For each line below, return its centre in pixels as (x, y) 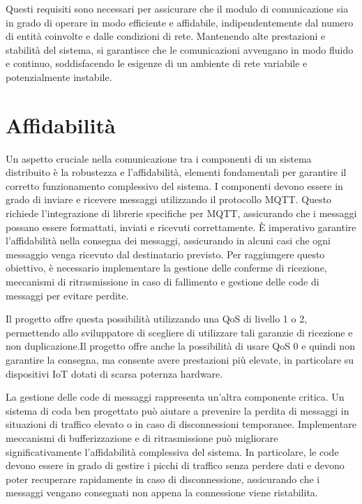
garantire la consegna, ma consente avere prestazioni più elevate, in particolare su (180, 360)
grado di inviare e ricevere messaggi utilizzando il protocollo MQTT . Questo (169, 199)
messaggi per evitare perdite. (67, 295)
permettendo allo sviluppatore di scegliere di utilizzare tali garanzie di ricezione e (179, 332)
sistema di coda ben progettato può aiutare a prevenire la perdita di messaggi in (178, 410)
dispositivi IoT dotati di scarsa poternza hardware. (114, 373)
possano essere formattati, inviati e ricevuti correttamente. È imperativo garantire (181, 227)
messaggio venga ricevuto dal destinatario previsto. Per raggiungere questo (165, 254)
